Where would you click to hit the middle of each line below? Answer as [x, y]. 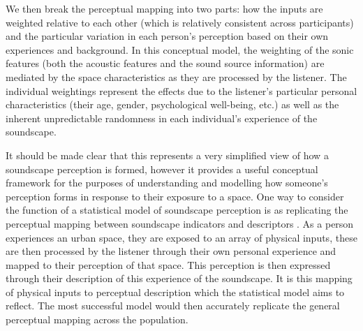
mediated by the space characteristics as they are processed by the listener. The [176, 76]
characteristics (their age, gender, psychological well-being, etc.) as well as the [172, 104]
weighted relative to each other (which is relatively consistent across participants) [180, 22]
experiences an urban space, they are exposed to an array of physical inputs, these [181, 237]
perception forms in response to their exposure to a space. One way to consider [175, 196]
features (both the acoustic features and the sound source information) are [165, 63]
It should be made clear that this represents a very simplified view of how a [167, 155]
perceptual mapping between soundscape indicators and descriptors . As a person [180, 223]
